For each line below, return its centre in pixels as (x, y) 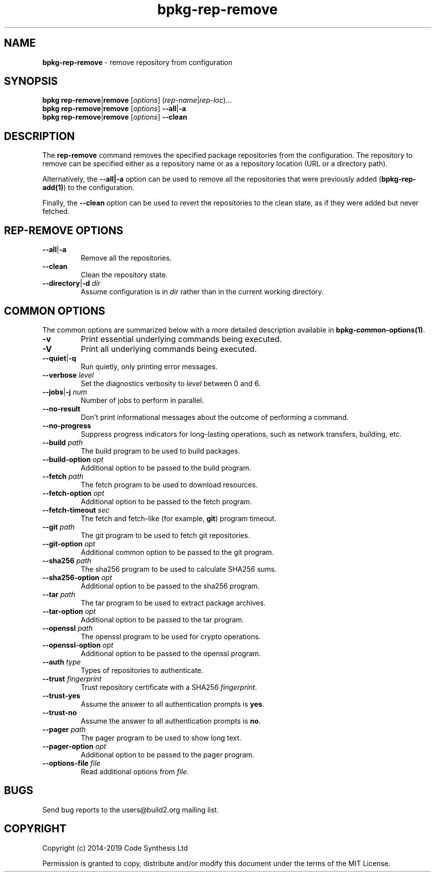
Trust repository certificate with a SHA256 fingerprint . (169, 687)
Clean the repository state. (124, 275)
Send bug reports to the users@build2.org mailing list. (131, 809)
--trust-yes (61, 695)
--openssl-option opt (78, 645)
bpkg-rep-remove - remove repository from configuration (137, 62)
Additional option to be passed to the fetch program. (166, 501)
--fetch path (63, 476)
